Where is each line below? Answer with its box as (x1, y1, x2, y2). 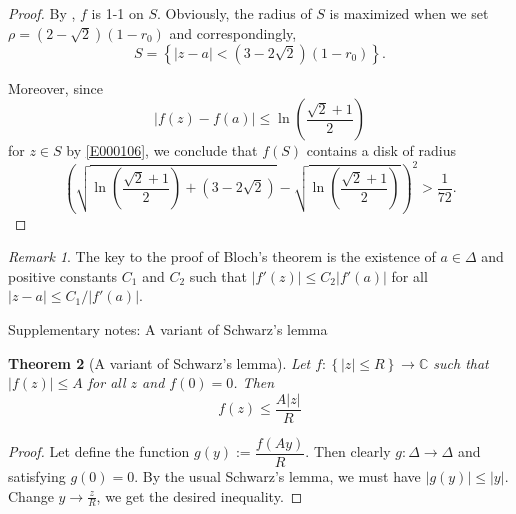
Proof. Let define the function (8, 441, 190, 462)
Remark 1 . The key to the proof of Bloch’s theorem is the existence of (8, 246, 436, 267)
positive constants (8, 265, 118, 286)
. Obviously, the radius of (157, 3, 312, 23)
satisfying (8, 465, 66, 486)
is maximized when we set (329, 3, 489, 23)
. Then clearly (305, 441, 391, 462)
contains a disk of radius (306, 140, 456, 161)
